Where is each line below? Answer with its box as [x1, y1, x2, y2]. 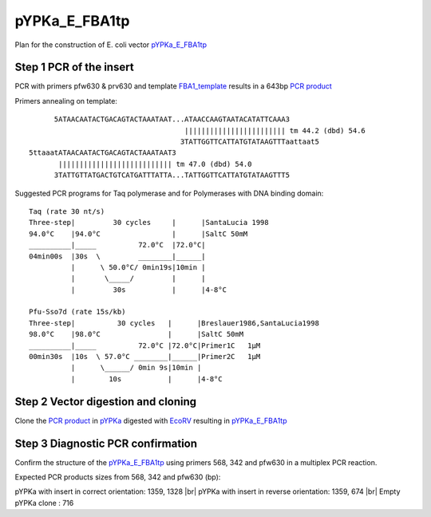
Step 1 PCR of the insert [14, 61, 135, 74]
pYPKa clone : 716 [14, 498, 74, 507]
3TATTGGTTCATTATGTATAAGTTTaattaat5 [180, 137, 319, 147]
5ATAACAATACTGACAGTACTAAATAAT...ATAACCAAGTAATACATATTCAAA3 [53, 115, 291, 124]
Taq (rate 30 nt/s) [29, 207, 105, 215]
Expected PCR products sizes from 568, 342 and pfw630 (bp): [14, 472, 221, 482]
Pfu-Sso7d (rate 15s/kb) [29, 307, 126, 317]
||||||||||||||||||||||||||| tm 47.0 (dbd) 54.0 [58, 160, 252, 168]
